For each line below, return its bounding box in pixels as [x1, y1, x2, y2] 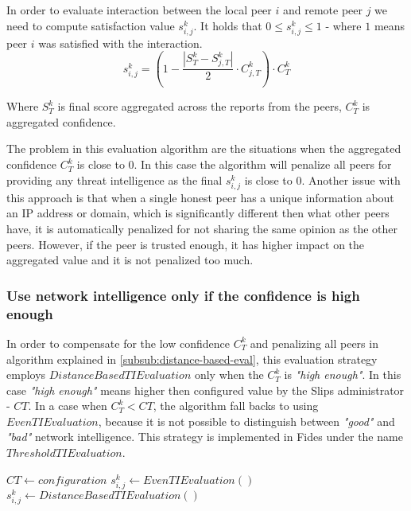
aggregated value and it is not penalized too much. [6, 252, 254, 268]
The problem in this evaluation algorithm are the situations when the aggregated [6, 140, 401, 157]
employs [6, 366, 46, 383]
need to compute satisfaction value [6, 17, 175, 33]
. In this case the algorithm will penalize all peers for [134, 156, 392, 173]
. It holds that [193, 17, 262, 33]
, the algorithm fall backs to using [153, 397, 319, 414]
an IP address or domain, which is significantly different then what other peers [6, 205, 390, 221]
